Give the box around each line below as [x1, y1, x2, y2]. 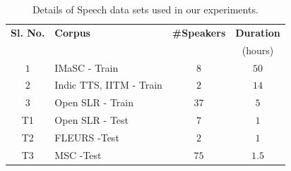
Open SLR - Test [54, 113, 129, 127]
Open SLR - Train [54, 95, 134, 110]
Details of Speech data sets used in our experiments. [32, 2, 259, 16]
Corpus [54, 25, 90, 39]
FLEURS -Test [54, 129, 119, 144]
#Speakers [172, 25, 226, 39]
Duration [235, 25, 280, 39]
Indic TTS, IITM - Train [54, 77, 162, 92]
